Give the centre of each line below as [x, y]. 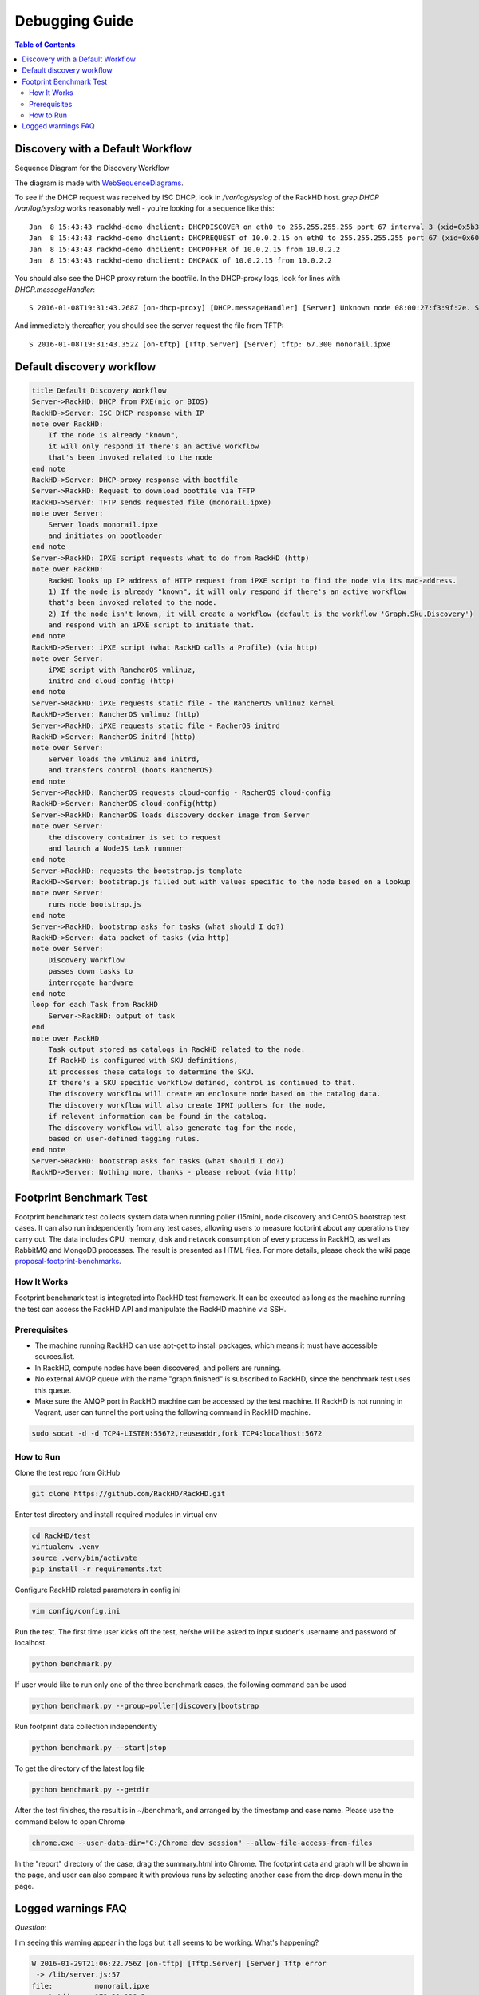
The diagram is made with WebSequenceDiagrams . [99, 183]
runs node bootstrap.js [95, 904]
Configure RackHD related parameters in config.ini [98, 1590]
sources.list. [55, 1357]
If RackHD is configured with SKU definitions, [143, 1061]
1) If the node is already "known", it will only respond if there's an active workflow [227, 591]
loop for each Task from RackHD [95, 1005]
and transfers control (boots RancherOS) [131, 770]
